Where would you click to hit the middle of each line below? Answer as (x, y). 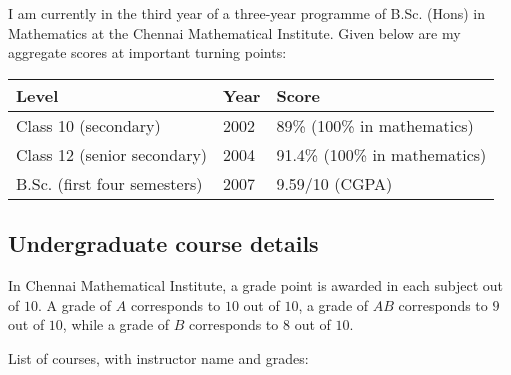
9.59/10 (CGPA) (334, 183)
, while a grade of (116, 324)
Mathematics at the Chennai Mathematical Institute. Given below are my (234, 32)
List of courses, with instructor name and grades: (158, 357)
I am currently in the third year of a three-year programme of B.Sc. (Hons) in (246, 13)
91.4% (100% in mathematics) (381, 154)
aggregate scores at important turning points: (147, 52)
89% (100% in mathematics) (375, 125)
